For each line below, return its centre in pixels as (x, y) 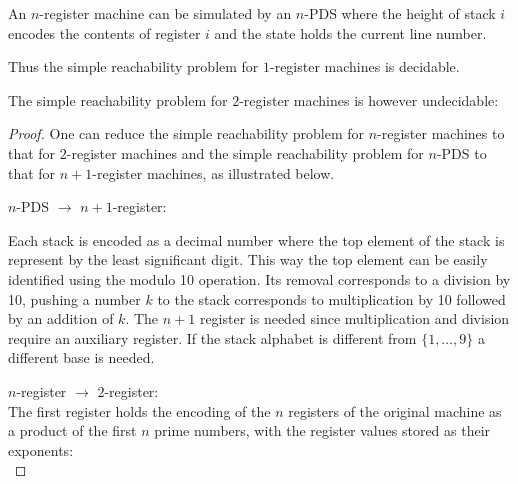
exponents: (41, 449)
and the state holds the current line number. (350, 32)
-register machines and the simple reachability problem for (245, 152)
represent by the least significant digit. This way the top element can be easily (248, 259)
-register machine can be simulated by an (165, 13)
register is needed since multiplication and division (354, 318)
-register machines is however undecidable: (369, 99)
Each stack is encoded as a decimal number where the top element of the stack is (256, 239)
